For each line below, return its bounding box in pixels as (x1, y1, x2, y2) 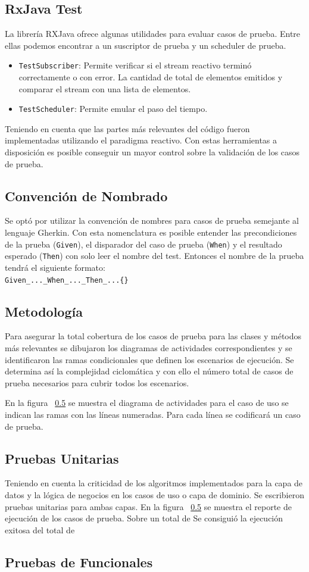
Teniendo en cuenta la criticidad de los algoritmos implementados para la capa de (5, 477, 303, 489)
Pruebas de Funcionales (5, 552, 153, 571)
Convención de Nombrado (5, 186, 168, 205)
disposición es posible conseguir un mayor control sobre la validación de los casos (5, 146, 300, 158)
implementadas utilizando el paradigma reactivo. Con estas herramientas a (5, 134, 277, 146)
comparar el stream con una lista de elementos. (18, 82, 191, 95)
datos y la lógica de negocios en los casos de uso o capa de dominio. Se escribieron (5, 488, 304, 501)
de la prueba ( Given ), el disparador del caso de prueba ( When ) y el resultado (5, 237, 282, 250)
